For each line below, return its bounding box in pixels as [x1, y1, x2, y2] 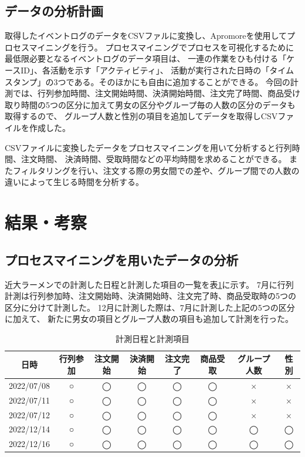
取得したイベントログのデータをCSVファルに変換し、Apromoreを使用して [5, 29, 287, 42]
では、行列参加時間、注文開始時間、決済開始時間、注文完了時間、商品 [12, 87, 284, 99]
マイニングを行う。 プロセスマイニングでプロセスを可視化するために [29, 41, 294, 53]
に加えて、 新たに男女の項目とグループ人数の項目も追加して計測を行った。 [5, 312, 293, 325]
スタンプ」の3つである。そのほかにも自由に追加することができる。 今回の [5, 75, 290, 88]
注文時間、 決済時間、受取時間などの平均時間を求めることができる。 [21, 153, 287, 165]
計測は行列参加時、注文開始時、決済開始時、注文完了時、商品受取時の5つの [5, 290, 296, 302]
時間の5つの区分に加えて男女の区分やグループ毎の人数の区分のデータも [21, 98, 296, 110]
